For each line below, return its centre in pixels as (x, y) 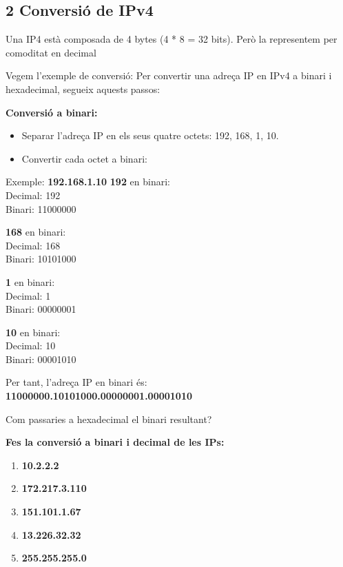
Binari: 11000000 (41, 208)
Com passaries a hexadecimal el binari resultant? (109, 419)
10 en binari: (33, 332)
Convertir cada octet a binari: (84, 158)
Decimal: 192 (33, 195)
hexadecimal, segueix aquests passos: (83, 89)
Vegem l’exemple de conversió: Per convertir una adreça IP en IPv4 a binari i (169, 75)
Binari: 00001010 (41, 359)
